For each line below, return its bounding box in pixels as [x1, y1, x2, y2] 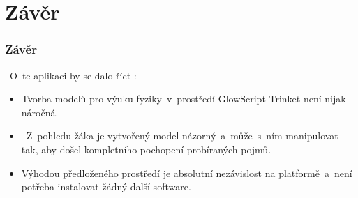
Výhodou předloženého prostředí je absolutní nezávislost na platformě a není [21, 165, 352, 180]
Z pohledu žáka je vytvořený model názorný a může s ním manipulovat [26, 128, 338, 143]
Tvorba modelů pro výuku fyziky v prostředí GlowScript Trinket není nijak [21, 91, 346, 106]
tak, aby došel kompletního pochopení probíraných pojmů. [21, 142, 271, 156]
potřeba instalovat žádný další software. [21, 179, 191, 194]
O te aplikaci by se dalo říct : [9, 68, 137, 82]
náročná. [21, 105, 59, 119]
